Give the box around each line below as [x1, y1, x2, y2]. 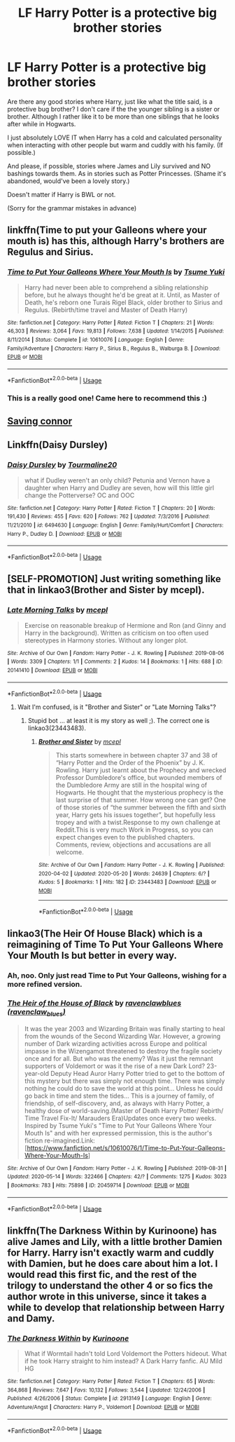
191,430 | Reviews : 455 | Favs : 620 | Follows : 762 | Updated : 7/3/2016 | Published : [7, 513, 211, 520]
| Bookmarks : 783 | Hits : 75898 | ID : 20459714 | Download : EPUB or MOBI [7, 1182, 190, 1189]
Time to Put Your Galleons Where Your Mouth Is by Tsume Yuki [7, 267, 225, 277]
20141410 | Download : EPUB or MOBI [7, 666, 98, 674]
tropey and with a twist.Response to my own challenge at [55, 818, 221, 827]
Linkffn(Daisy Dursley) [7, 439, 108, 451]
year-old [24, 1069, 50, 1077]
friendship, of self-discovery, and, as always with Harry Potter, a [24, 1099, 210, 1107]
